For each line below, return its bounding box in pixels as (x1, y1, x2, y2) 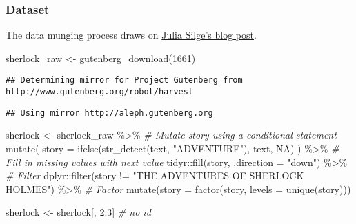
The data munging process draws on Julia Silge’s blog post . (6, 28, 257, 42)
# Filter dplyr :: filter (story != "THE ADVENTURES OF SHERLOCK (6, 168, 304, 183)
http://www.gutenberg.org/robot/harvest (6, 87, 194, 97)
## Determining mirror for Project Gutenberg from (6, 75, 243, 85)
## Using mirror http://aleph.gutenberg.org (6, 108, 213, 118)
